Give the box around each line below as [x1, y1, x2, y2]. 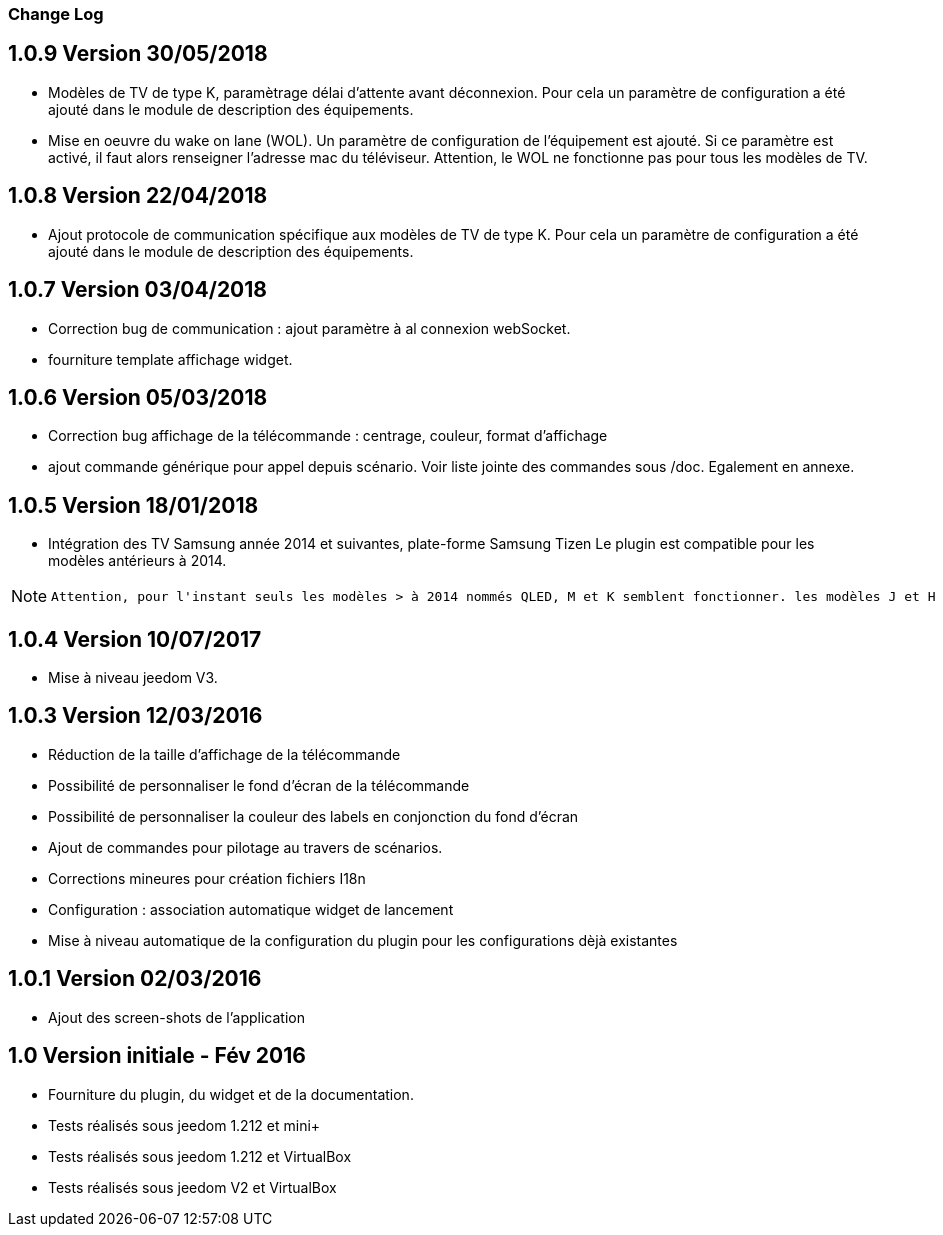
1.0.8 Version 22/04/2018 [8, 183, 268, 209]
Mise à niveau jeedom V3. [48, 669, 218, 687]
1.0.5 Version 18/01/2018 [8, 492, 259, 518]
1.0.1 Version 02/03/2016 [8, 966, 262, 992]
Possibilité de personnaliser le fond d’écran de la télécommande [48, 776, 470, 794]
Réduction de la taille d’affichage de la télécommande [48, 745, 401, 763]
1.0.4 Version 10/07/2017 [8, 626, 262, 652]
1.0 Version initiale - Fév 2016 [8, 1043, 306, 1069]
